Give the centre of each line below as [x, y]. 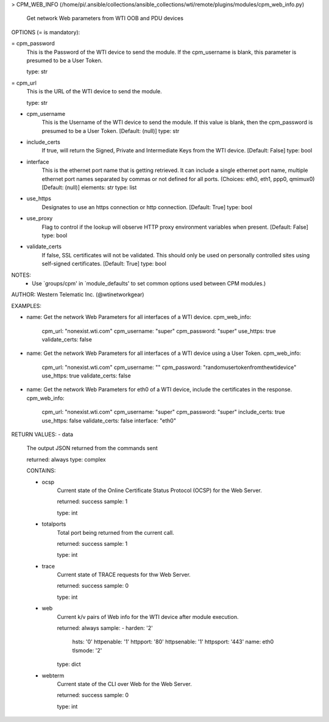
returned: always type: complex [66, 459]
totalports [54, 524]
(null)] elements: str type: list [101, 188]
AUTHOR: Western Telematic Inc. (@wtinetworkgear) [78, 295]
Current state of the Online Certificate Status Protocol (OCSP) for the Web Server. [159, 490]
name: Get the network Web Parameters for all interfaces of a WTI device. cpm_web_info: [139, 317]
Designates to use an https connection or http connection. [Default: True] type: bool [147, 207]
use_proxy [40, 218]
